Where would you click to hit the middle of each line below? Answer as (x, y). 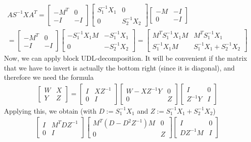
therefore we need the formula (49, 77)
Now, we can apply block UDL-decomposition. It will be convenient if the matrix (125, 58)
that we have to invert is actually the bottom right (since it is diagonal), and (119, 67)
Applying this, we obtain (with (50, 110)
